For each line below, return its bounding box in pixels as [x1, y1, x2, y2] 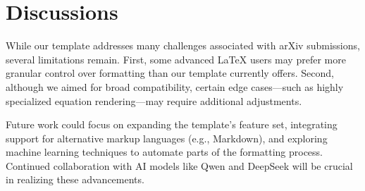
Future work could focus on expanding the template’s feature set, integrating [6, 117, 338, 132]
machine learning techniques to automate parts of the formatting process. [6, 144, 323, 159]
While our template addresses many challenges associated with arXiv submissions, [6, 38, 360, 53]
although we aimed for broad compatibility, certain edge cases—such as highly [6, 79, 344, 94]
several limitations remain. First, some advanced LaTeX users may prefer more [6, 51, 346, 66]
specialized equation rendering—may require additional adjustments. [6, 93, 302, 108]
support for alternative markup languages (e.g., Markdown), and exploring [6, 130, 328, 145]
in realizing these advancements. [6, 172, 144, 187]
